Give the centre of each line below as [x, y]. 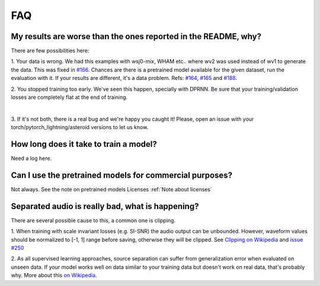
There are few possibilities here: [50, 51]
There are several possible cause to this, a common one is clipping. [93, 220]
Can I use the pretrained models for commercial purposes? [122, 175]
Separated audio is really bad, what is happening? [105, 206]
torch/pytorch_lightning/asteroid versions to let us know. [80, 127]
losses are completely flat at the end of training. [69, 97]
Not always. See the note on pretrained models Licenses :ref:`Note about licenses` [112, 189]
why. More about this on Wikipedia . [54, 275]
